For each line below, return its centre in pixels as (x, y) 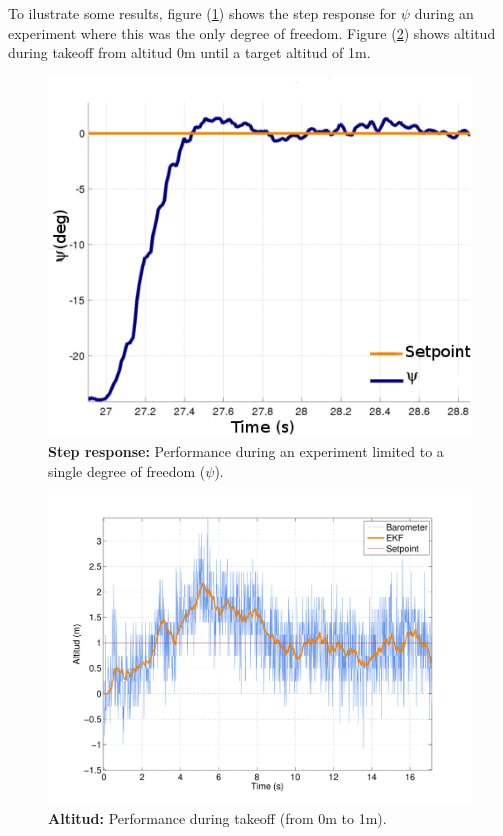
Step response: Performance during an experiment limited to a (246, 451)
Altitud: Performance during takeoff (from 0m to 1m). (217, 818)
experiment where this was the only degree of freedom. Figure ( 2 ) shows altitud (252, 32)
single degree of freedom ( (127, 470)
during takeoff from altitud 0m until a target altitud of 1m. (189, 52)
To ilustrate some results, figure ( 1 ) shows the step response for (202, 13)
